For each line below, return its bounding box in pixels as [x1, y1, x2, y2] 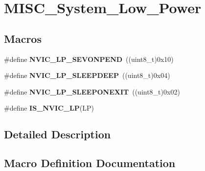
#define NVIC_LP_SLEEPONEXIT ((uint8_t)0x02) [4, 86, 180, 96]
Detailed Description [4, 127, 111, 142]
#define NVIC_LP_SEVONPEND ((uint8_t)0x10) [4, 54, 174, 64]
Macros [4, 31, 42, 46]
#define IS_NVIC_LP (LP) [4, 103, 94, 113]
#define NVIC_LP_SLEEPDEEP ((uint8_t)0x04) [4, 70, 170, 80]
